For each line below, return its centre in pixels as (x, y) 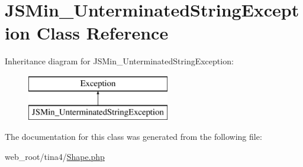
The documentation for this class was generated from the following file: (133, 137)
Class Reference (102, 33)
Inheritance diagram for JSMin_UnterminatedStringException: (119, 61)
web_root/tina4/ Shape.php (55, 156)
